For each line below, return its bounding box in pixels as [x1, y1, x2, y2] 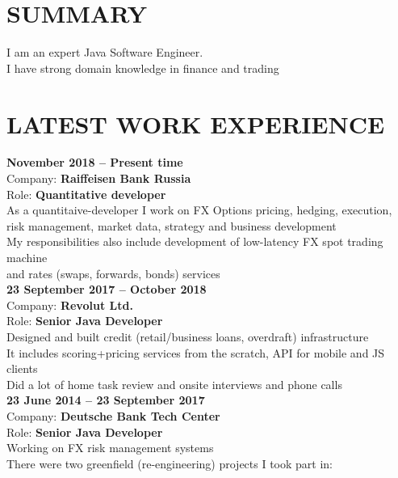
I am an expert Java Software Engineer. [6, 44, 203, 61]
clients [6, 360, 38, 377]
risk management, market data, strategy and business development [6, 217, 337, 234]
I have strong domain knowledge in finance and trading [6, 59, 279, 76]
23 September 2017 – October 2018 [6, 281, 207, 298]
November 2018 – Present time [6, 154, 183, 171]
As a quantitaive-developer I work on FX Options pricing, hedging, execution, [6, 201, 392, 218]
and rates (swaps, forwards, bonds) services [6, 264, 220, 281]
